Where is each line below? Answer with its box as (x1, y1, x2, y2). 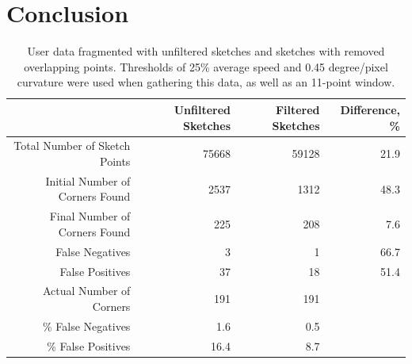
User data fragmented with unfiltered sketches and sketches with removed (27, 43, 385, 59)
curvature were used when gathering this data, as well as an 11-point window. (17, 74, 395, 90)
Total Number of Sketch (13, 137, 131, 154)
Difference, (340, 101, 400, 117)
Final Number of (49, 208, 131, 224)
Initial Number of (45, 172, 131, 189)
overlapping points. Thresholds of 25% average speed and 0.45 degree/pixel (24, 58, 388, 75)
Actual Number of (42, 282, 131, 299)
